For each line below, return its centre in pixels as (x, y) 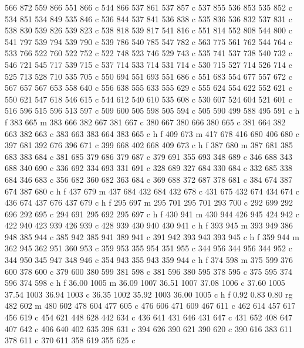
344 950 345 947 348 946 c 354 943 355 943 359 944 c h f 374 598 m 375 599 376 (149, 260)
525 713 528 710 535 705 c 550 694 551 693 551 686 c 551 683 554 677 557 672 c (148, 76)
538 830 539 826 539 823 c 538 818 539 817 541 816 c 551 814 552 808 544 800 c (148, 30)
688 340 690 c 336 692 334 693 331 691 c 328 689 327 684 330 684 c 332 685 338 (148, 168)
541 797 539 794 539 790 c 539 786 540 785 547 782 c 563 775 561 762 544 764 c (148, 41)
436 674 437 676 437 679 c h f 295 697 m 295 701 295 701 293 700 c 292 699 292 (149, 202)
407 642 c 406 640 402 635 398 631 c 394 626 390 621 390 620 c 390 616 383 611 (148, 328)
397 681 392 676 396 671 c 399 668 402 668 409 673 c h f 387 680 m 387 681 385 (149, 145)
